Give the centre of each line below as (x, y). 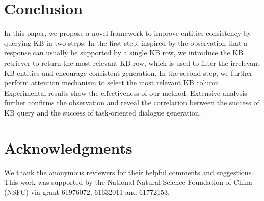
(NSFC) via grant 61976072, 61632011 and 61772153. (87, 192)
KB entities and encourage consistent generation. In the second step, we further (128, 73)
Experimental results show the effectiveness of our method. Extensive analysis (126, 92)
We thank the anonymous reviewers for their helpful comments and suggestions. (129, 172)
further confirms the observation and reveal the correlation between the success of (132, 103)
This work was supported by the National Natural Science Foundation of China (128, 182)
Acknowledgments (68, 147)
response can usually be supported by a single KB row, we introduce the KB (124, 53)
